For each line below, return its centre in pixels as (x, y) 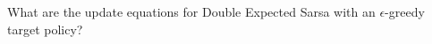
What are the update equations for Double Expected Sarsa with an (191, 11)
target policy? (45, 29)
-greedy (405, 11)
